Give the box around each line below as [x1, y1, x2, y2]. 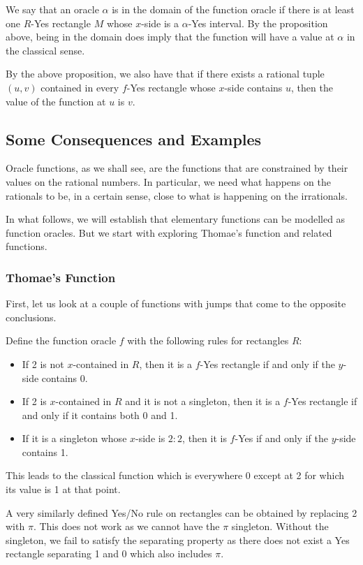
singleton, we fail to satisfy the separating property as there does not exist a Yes [6, 532, 350, 547]
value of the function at [6, 94, 106, 108]
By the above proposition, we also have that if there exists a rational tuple [6, 66, 325, 81]
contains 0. [41, 370, 88, 385]
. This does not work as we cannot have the [33, 519, 220, 534]
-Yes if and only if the [235, 431, 328, 446]
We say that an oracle [6, 2, 99, 16]
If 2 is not [22, 356, 64, 371]
